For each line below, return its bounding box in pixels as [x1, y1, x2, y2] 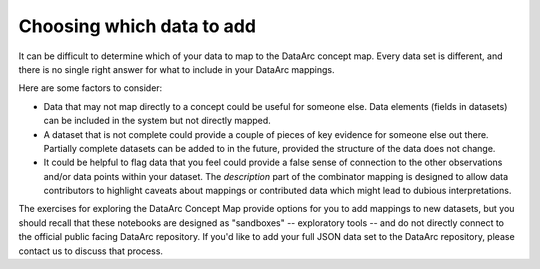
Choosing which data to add [18, 15, 257, 37]
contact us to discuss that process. [18, 245, 164, 257]
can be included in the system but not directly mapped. [43, 115, 272, 127]
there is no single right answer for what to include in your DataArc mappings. [18, 63, 335, 75]
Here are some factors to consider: [18, 82, 163, 94]
